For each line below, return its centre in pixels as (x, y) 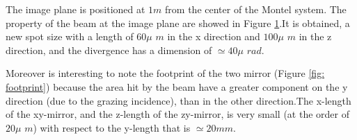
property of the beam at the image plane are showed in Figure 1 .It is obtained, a (178, 23)
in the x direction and (214, 36)
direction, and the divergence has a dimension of (109, 50)
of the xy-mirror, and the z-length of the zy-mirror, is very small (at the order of (178, 114)
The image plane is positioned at (76, 9)
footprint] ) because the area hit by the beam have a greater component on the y (177, 86)
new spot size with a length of (70, 36)
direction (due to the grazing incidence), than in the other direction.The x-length (178, 100)
